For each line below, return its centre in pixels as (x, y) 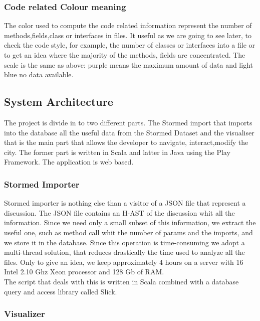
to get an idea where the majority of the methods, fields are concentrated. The (125, 55)
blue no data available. (39, 74)
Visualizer (25, 314)
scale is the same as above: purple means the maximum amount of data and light (128, 64)
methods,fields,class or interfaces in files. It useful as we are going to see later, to (128, 35)
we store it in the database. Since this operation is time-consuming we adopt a (124, 242)
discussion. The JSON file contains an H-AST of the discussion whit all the (119, 212)
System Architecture (59, 102)
